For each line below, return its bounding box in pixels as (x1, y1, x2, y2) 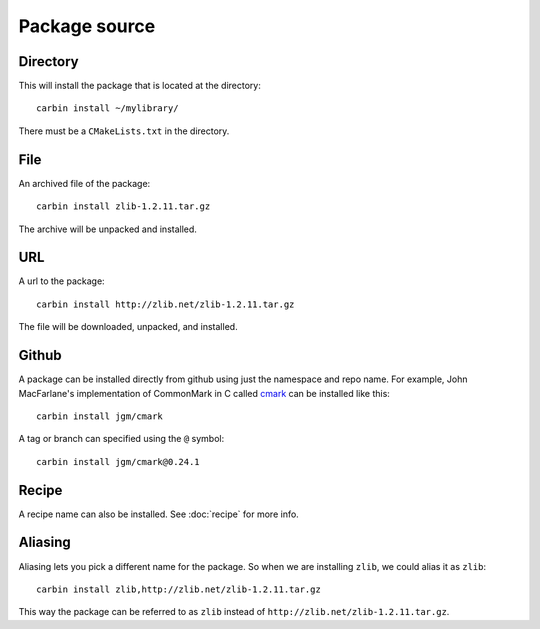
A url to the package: (18, 275, 105, 287)
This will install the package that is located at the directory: (18, 80, 262, 92)
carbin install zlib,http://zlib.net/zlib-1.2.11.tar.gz (36, 583, 322, 595)
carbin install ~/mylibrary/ (36, 103, 179, 114)
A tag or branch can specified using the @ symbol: (18, 433, 225, 445)
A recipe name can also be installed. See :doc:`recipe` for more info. (18, 508, 299, 520)
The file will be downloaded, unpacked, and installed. (18, 321, 239, 333)
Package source (18, 15, 156, 37)
